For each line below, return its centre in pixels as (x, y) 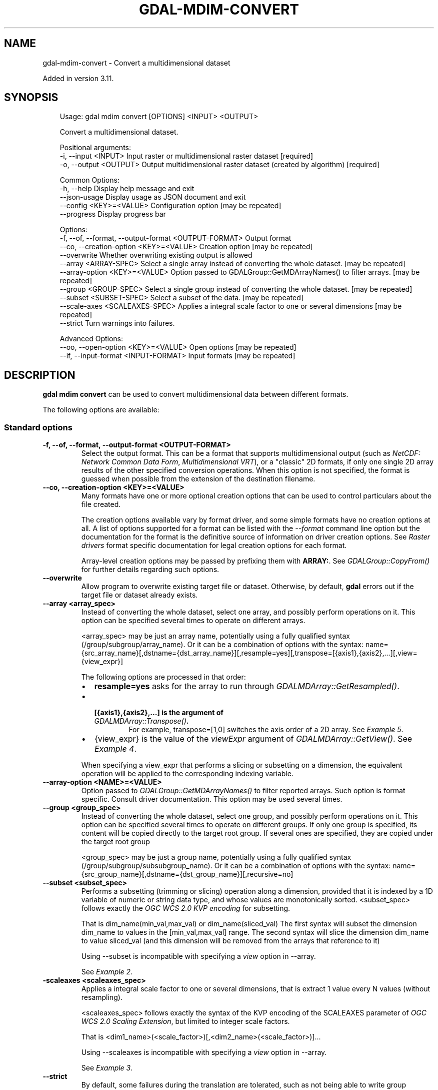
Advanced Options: (91, 339)
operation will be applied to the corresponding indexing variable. (187, 774)
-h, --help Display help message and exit (127, 189)
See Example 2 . (107, 972)
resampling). (102, 997)
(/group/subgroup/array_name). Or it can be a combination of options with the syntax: (222, 645)
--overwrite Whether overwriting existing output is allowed (156, 255)
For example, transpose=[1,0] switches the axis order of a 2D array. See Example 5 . (266, 730)
